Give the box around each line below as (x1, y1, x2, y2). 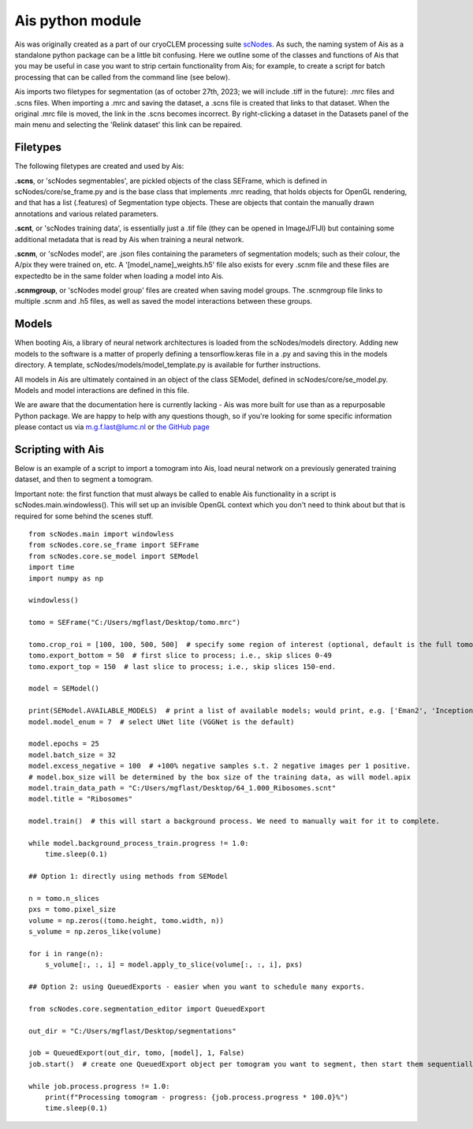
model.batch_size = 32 (28, 750, 117, 759)
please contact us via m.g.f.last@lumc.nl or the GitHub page (14, 422, 210, 432)
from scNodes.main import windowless (28, 529, 175, 538)
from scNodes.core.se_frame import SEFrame (28, 540, 199, 550)
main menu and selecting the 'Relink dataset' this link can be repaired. (14, 120, 243, 129)
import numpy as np (28, 574, 104, 583)
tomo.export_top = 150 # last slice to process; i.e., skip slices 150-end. (28, 662, 337, 671)
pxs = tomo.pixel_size (28, 905, 117, 914)
